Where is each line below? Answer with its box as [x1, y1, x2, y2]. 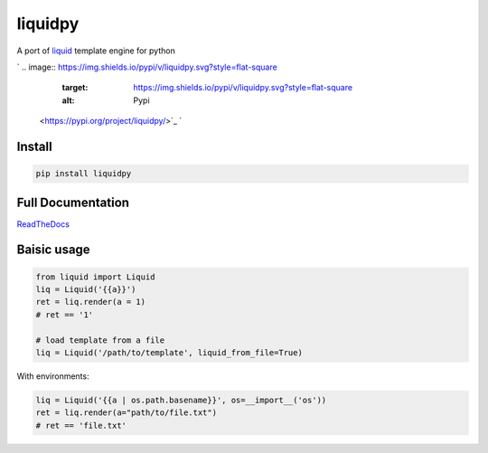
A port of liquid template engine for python [16, 45, 175, 56]
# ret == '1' [35, 309, 94, 320]
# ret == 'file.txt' [35, 420, 127, 430]
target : [61, 82, 89, 93]
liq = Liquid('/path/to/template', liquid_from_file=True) [35, 347, 303, 357]
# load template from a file [35, 335, 165, 345]
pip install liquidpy [35, 168, 132, 179]
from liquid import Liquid [35, 271, 155, 282]
